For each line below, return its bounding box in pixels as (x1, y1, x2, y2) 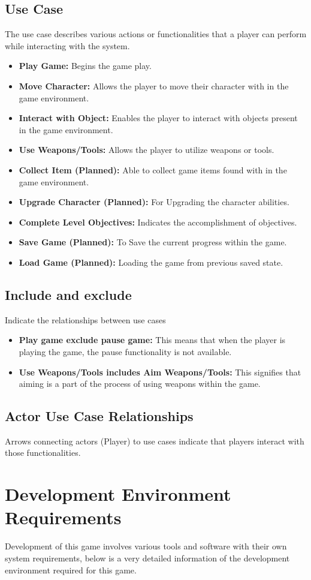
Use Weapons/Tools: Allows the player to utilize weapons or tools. (19, 143, 274, 156)
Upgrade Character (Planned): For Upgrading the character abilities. (19, 196, 289, 208)
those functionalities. (5, 446, 81, 459)
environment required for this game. (5, 563, 137, 576)
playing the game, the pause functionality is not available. (19, 345, 232, 357)
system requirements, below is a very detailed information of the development (5, 551, 290, 564)
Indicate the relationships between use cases (5, 313, 166, 326)
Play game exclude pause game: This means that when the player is (19, 333, 286, 346)
